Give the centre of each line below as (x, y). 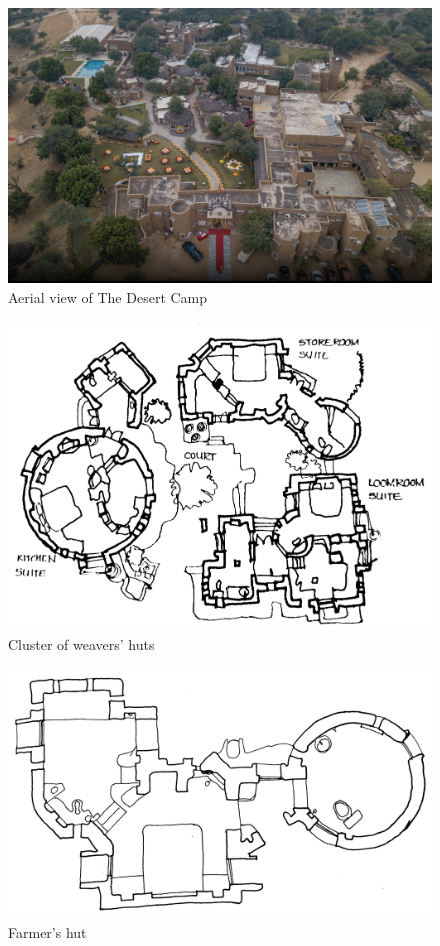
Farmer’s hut (47, 931)
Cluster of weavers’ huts (81, 644)
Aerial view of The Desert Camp (108, 296)
